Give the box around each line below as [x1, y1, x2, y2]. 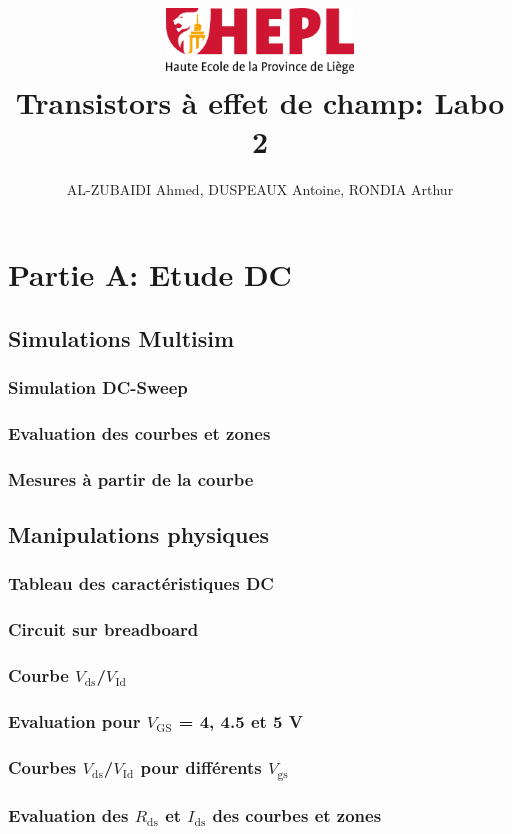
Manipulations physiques [8, 519, 270, 550]
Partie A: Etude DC [8, 254, 292, 295]
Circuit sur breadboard [8, 617, 199, 642]
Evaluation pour [8, 708, 141, 733]
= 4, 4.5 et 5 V [178, 708, 303, 733]
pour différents [140, 754, 262, 779]
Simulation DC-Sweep [8, 375, 188, 400]
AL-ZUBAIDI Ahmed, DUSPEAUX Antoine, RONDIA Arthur [66, 178, 454, 199]
